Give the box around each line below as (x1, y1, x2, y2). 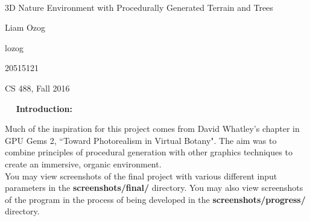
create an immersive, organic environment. (5, 157, 162, 170)
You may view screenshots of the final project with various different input (5, 169, 277, 182)
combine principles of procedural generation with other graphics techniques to (5, 146, 293, 158)
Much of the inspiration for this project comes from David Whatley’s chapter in (5, 122, 300, 135)
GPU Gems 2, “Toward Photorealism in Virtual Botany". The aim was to (5, 134, 277, 146)
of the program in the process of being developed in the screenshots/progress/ (5, 193, 306, 205)
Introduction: (16, 102, 72, 114)
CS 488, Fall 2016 (5, 81, 70, 94)
